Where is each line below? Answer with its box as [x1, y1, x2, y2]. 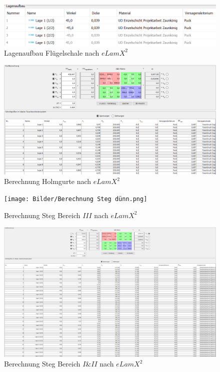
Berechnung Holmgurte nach [4, 176, 91, 187]
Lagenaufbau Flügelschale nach [4, 47, 99, 58]
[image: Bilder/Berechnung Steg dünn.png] [4, 196, 147, 203]
